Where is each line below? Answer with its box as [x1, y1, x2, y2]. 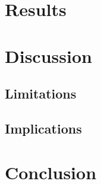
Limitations [5, 84, 77, 103]
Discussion [5, 43, 92, 68]
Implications [5, 119, 82, 137]
